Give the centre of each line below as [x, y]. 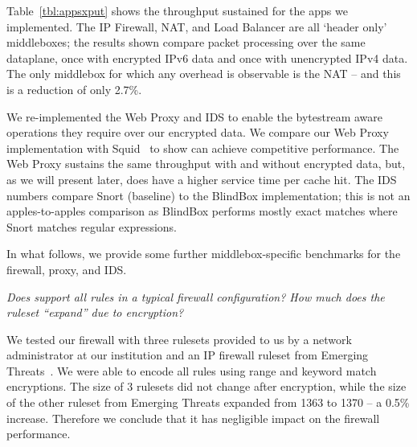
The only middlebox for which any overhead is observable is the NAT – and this [204, 74]
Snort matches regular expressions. [92, 226]
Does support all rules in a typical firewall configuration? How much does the [196, 296]
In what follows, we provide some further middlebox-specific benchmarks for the [204, 254]
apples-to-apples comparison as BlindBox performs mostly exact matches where [202, 211]
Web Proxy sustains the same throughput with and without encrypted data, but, [206, 164]
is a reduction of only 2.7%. [74, 89]
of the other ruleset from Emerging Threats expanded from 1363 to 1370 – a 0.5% [208, 402]
